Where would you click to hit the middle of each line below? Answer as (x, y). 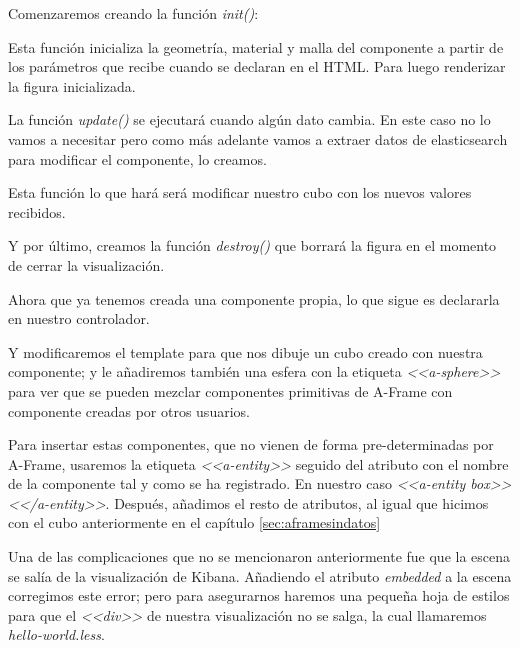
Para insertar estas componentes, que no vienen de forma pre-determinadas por (251, 444)
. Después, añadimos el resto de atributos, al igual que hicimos (297, 502)
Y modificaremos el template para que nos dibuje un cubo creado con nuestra (245, 351)
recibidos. (37, 211)
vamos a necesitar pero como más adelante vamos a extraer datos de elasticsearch (258, 138)
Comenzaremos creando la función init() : (133, 13)
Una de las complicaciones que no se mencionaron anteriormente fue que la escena (259, 556)
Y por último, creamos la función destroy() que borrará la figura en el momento (252, 245)
